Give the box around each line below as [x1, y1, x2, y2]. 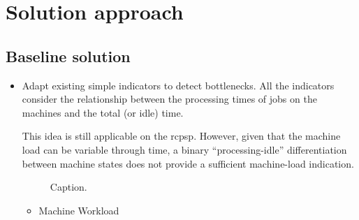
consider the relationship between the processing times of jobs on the [22, 91, 317, 106]
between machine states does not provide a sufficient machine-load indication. [22, 156, 354, 170]
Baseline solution [6, 45, 131, 66]
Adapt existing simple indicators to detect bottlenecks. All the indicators [22, 78, 335, 92]
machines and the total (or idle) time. [22, 105, 184, 119]
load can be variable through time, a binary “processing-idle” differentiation [22, 142, 347, 156]
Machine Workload [38, 203, 119, 217]
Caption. [50, 179, 87, 194]
